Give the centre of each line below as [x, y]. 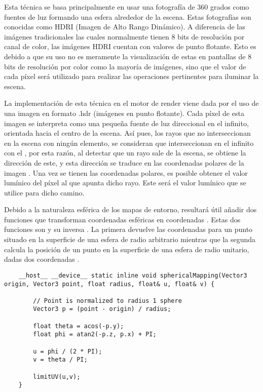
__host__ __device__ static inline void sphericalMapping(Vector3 [133, 275]
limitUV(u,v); [57, 377]
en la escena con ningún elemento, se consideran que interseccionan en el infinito [129, 143]
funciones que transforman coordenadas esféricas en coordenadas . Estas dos [122, 219]
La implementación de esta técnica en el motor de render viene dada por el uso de [131, 103]
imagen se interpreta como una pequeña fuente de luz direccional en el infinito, [126, 123]
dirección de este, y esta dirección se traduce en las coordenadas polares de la [124, 162]
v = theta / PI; [60, 360]
